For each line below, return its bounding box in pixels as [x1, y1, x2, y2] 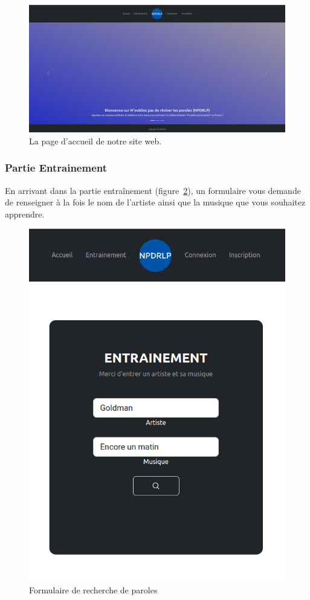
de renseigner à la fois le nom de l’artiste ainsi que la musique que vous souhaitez [5, 196, 306, 208]
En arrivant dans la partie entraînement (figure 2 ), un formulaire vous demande [5, 184, 301, 196]
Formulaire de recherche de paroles [29, 583, 158, 596]
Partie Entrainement [5, 160, 107, 175]
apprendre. [5, 207, 45, 220]
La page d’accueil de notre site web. [29, 134, 162, 147]
